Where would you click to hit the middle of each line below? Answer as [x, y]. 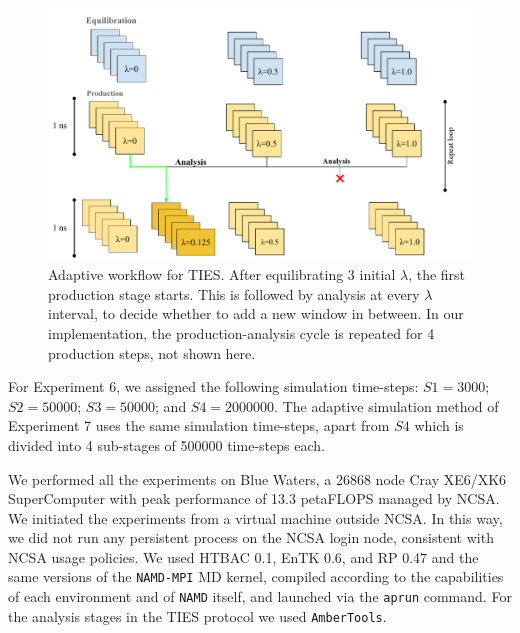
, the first [437, 274]
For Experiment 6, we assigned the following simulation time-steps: [213, 386]
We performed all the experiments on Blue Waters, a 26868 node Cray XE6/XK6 [257, 478]
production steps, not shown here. [152, 352]
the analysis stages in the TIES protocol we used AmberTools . [197, 615]
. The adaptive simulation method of [386, 405]
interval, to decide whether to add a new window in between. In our [256, 313]
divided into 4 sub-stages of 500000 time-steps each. [166, 444]
